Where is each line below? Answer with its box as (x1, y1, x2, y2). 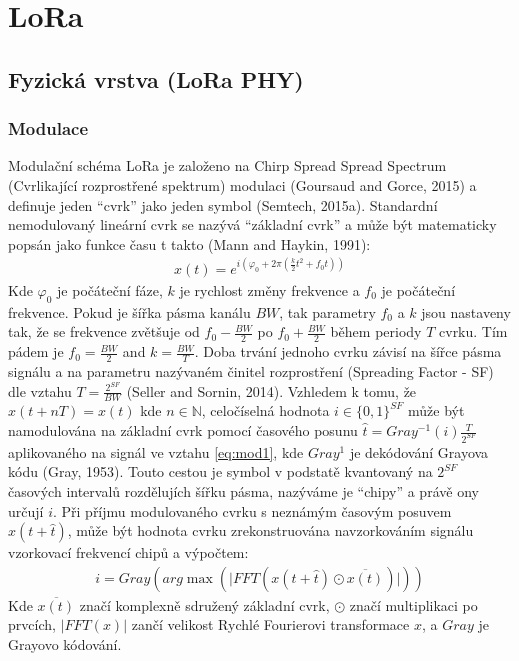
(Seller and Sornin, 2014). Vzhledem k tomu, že (126, 380, 417, 401)
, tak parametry (279, 301, 376, 322)
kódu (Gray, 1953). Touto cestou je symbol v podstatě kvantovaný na (8, 461, 433, 482)
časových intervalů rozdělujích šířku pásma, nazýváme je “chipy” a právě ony (8, 481, 479, 502)
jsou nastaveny (421, 301, 511, 322)
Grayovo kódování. (8, 634, 122, 655)
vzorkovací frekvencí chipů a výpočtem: (8, 542, 249, 563)
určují (8, 500, 44, 521)
